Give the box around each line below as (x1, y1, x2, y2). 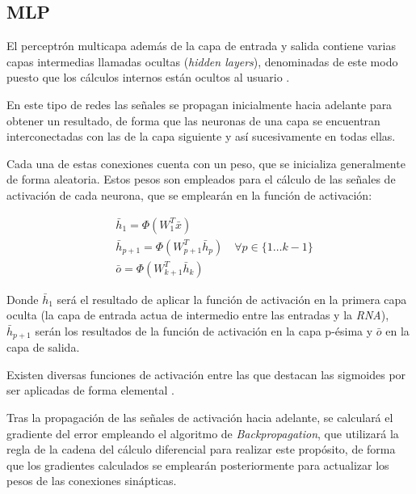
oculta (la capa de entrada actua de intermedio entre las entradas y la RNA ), (6, 306, 389, 323)
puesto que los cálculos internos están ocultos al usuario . (6, 69, 290, 86)
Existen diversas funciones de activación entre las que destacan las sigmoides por (6, 365, 406, 382)
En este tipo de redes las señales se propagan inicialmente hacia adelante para (6, 95, 393, 112)
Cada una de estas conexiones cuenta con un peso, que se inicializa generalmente (6, 154, 405, 171)
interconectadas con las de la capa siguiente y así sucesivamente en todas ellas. (6, 128, 396, 145)
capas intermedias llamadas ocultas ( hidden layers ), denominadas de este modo (6, 53, 398, 70)
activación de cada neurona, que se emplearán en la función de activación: (6, 186, 372, 203)
